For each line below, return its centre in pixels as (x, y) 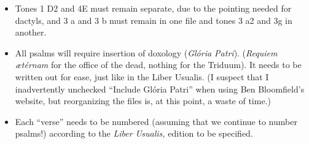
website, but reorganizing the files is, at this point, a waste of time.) (143, 101)
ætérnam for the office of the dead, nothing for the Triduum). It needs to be (158, 65)
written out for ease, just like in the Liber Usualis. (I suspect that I (142, 76)
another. (31, 32)
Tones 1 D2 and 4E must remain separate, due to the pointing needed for (153, 8)
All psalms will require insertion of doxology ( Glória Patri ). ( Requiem (146, 52)
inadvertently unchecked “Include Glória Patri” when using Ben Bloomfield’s (160, 89)
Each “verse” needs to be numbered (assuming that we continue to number (156, 121)
